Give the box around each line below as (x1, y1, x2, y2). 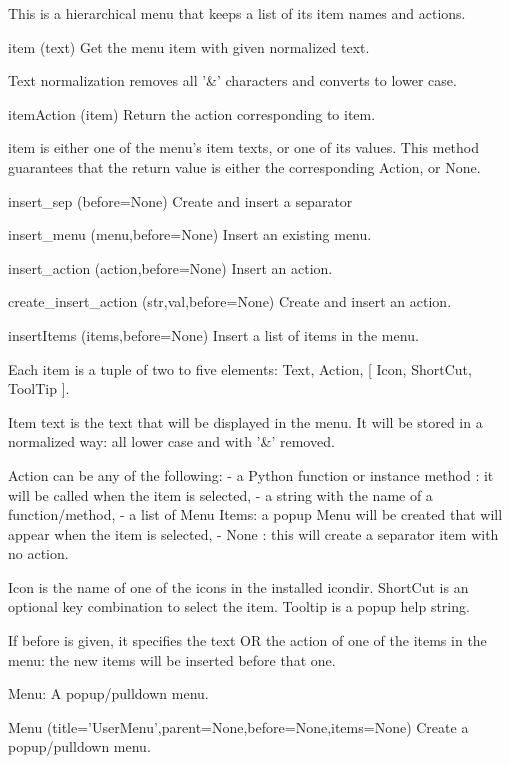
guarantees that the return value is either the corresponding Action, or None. (8, 156, 481, 177)
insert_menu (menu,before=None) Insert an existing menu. (8, 224, 372, 245)
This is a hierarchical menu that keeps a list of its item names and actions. (8, 3, 466, 23)
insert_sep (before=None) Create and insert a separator (8, 190, 353, 211)
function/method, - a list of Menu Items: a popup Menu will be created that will (8, 504, 503, 525)
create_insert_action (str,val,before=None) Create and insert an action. (8, 291, 452, 312)
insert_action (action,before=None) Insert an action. (8, 257, 333, 278)
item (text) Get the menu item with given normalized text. (8, 36, 370, 57)
